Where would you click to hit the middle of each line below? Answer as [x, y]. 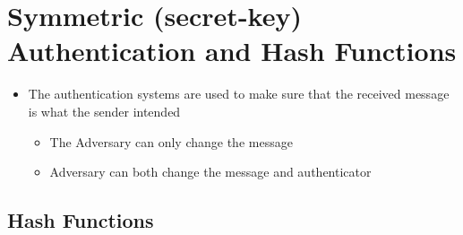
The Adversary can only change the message [171, 141]
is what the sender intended [104, 111]
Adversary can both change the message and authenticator [210, 172]
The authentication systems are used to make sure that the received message [239, 94]
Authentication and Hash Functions [232, 51]
